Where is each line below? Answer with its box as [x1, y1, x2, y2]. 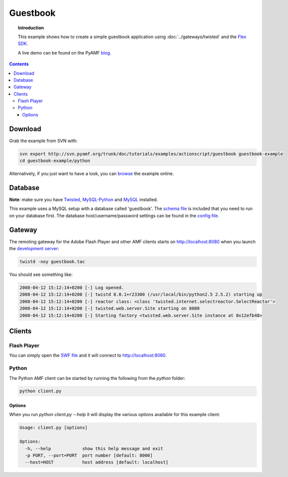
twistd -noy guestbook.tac [19, 259, 85, 265]
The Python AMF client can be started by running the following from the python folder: [9, 375, 186, 381]
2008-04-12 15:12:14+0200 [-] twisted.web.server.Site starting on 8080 [19, 306, 200, 312]
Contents [9, 61, 29, 67]
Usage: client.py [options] [19, 425, 88, 430]
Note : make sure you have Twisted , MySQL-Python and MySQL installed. [9, 197, 158, 203]
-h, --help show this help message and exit [25, 446, 163, 451]
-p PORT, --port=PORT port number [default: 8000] [25, 453, 153, 458]
